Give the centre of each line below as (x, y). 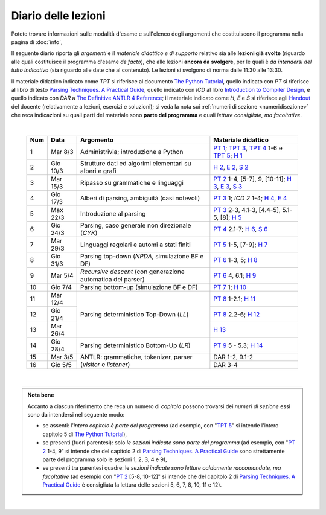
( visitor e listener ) (105, 365)
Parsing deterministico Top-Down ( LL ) (135, 314)
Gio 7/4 (61, 287)
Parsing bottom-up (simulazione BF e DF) (139, 287)
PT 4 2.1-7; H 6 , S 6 (241, 229)
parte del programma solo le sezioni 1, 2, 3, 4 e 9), (105, 459)
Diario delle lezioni (58, 16)
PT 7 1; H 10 (230, 287)
